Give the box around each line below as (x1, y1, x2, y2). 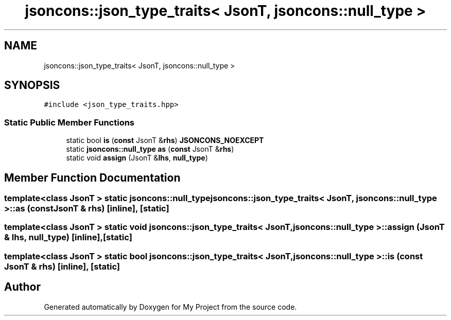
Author (4, 280, 41, 294)
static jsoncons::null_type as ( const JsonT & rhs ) (66, 145, 234, 154)
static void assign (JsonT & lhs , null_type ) (66, 153, 208, 163)
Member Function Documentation (4, 171, 181, 184)
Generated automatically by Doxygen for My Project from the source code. (44, 302, 297, 311)
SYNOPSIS (4, 79, 60, 92)
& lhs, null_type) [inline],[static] (4, 232, 132, 243)
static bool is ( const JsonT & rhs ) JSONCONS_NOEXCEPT (66, 136, 264, 145)
